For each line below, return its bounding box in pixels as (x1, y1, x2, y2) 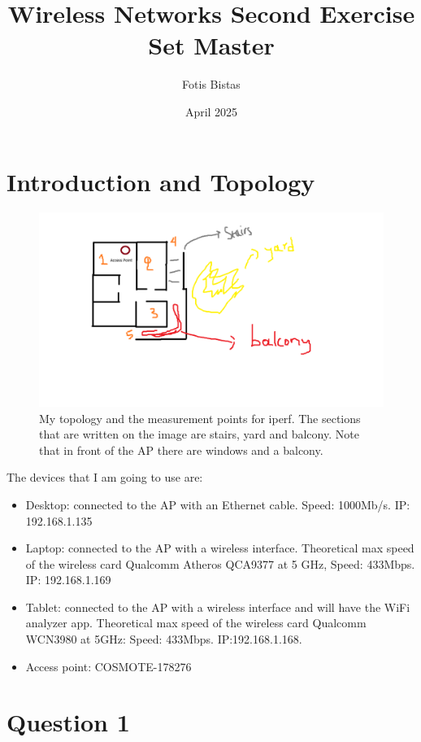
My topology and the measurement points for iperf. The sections (39, 409, 361, 426)
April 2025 (184, 103, 238, 120)
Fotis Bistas (182, 76, 241, 93)
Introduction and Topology (7, 164, 315, 198)
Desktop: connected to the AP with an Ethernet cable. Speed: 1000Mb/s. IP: (25, 495, 410, 513)
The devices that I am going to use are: (7, 469, 203, 486)
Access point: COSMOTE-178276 (25, 657, 192, 674)
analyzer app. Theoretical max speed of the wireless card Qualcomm (25, 614, 367, 631)
